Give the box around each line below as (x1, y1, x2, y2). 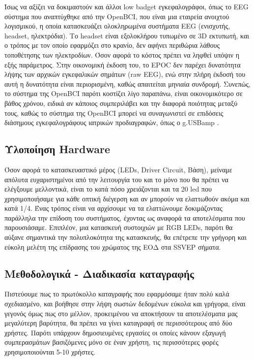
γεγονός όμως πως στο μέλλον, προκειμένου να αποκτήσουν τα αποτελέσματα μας (4, 308, 238, 318)
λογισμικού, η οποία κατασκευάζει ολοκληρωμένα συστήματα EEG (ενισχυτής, (4, 21, 230, 31)
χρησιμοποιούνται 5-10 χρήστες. (4, 347, 96, 357)
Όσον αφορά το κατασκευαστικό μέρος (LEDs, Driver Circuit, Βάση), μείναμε (4, 164, 232, 174)
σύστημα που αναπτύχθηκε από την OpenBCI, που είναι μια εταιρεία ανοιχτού (4, 11, 229, 21)
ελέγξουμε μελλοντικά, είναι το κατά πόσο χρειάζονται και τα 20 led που (4, 184, 212, 194)
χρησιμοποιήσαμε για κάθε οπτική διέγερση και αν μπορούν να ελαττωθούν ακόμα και (4, 193, 250, 203)
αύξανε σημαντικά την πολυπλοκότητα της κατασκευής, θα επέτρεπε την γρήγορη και (4, 232, 247, 242)
